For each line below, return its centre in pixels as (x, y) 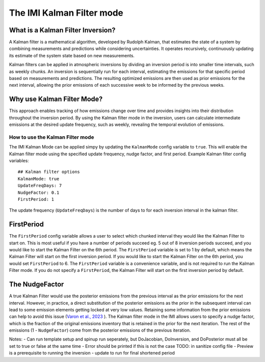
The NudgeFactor (37, 284)
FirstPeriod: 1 (36, 199)
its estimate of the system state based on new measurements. (72, 55)
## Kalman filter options (49, 172)
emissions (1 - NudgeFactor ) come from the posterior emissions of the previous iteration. (100, 330)
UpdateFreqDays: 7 (40, 186)
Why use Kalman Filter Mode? (56, 99)
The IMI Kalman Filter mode (66, 13)
